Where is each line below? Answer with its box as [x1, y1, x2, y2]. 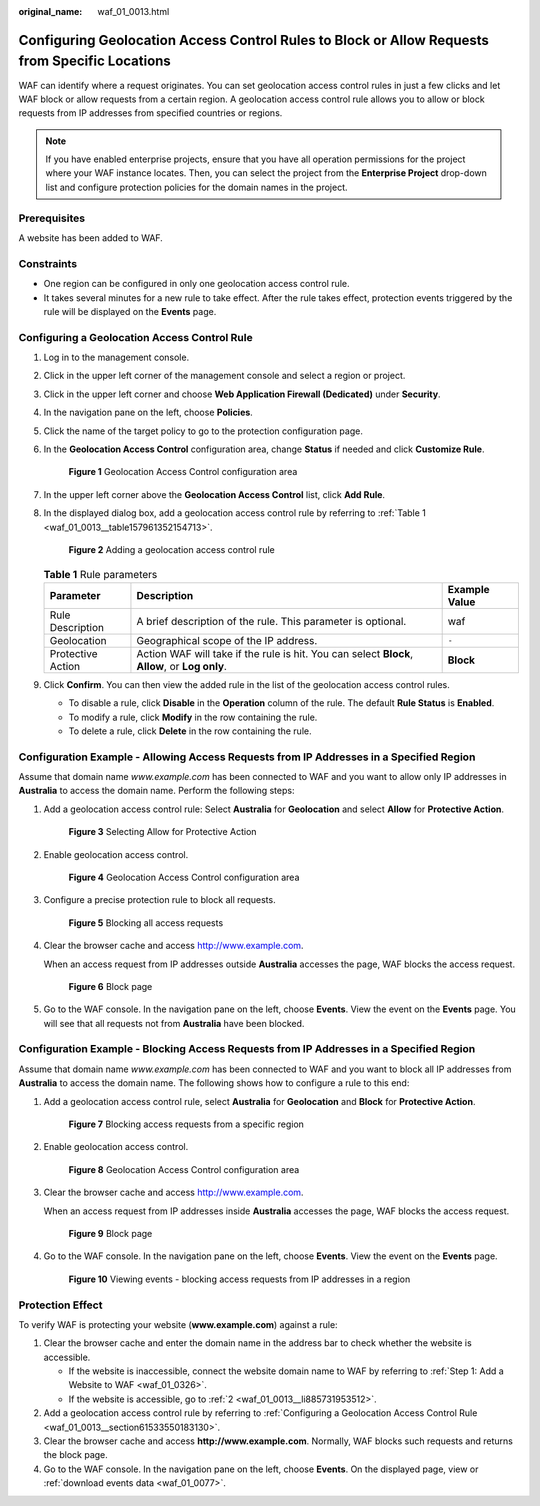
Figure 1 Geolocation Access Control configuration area [68, 466, 298, 478]
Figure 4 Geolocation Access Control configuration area [68, 871, 300, 883]
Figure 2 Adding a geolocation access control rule [68, 543, 275, 555]
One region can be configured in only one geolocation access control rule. [43, 278, 350, 290]
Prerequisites [18, 211, 85, 225]
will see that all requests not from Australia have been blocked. [43, 1017, 305, 1029]
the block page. [43, 1449, 109, 1461]
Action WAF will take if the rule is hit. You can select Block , [136, 646, 414, 660]
